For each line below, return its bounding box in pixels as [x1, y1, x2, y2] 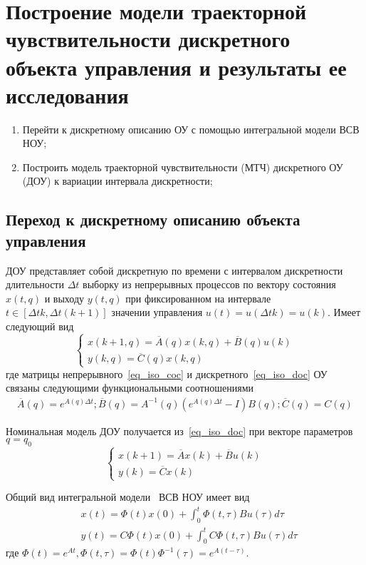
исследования [6, 80, 129, 109]
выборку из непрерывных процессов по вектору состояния [83, 277, 336, 292]
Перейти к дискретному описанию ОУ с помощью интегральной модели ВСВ [22, 121, 360, 136]
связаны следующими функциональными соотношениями [6, 380, 254, 395]
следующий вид [6, 319, 74, 334]
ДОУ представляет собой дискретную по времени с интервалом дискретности [6, 263, 343, 278]
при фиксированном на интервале [125, 290, 271, 305]
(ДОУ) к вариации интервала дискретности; [22, 173, 213, 188]
